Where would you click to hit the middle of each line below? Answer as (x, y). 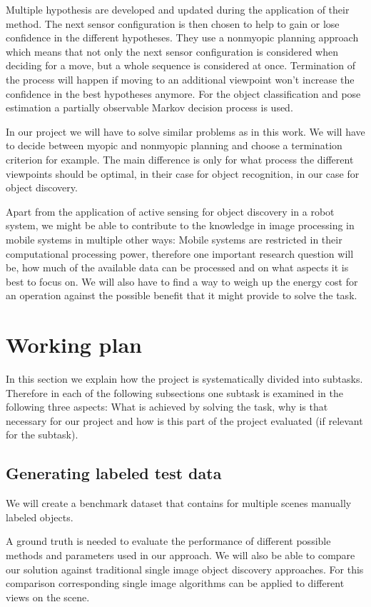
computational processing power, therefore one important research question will (180, 253)
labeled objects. (40, 517)
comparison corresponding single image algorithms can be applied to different (175, 583)
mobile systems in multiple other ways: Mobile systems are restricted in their (174, 239)
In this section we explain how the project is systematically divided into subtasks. (184, 378)
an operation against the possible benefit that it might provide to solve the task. (182, 295)
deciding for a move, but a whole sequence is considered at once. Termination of (181, 65)
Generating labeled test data (114, 473)
